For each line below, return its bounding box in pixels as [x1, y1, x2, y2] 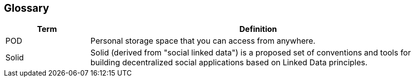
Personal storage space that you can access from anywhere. [90, 36, 316, 46]
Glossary [4, 2, 49, 14]
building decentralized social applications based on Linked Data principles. [90, 57, 368, 68]
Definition [239, 24, 277, 34]
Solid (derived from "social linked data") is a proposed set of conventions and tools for [90, 48, 411, 58]
